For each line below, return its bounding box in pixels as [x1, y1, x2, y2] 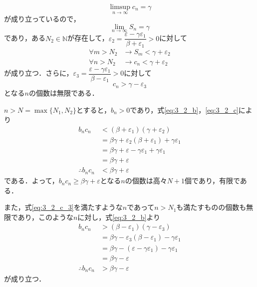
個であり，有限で [185, 175, 240, 186]
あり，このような [17, 211, 73, 222]
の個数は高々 [125, 175, 167, 186]
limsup [110, 4, 130, 11]
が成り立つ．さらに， [4, 68, 73, 78]
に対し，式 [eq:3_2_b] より [77, 211, 161, 222]
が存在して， [67, 33, 109, 43]
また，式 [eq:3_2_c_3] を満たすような [4, 202, 123, 212]
